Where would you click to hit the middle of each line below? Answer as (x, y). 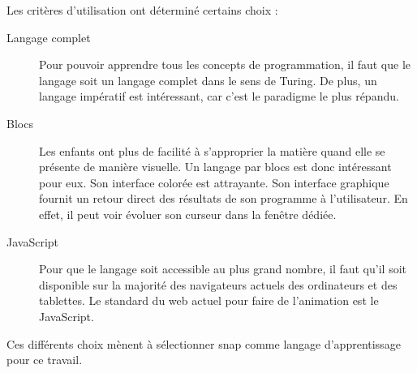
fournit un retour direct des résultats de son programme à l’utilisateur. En (224, 198)
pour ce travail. (45, 360)
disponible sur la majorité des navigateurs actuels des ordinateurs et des (218, 284)
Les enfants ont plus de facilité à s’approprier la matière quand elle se (212, 150)
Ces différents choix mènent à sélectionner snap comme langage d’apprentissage (204, 343)
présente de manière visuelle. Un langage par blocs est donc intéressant (215, 167)
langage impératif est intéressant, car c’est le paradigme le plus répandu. (219, 96)
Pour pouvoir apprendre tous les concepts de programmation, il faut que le (225, 64)
